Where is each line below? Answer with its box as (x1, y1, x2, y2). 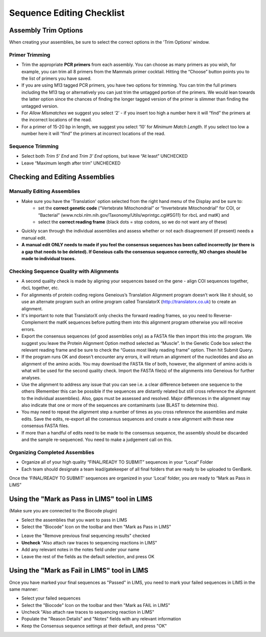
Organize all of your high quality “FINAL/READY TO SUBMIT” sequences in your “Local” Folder (21, 459, 213, 465)
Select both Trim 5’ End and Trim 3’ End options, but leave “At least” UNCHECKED (21, 153, 188, 159)
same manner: (9, 586, 38, 592)
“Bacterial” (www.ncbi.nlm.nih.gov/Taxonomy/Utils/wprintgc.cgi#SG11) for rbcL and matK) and (38, 212, 229, 218)
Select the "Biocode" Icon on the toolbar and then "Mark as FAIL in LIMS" (21, 602, 170, 608)
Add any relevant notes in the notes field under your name (21, 547, 140, 553)
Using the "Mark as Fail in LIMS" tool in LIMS (9, 567, 149, 575)
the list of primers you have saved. (21, 75, 92, 81)
